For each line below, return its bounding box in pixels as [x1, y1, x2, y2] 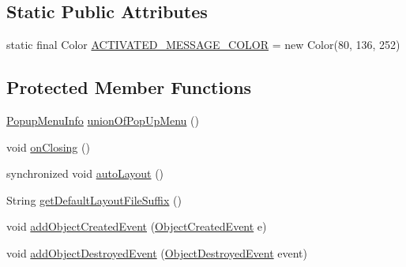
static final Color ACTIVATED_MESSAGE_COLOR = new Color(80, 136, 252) [6, 36, 400, 53]
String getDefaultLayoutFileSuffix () [6, 191, 182, 208]
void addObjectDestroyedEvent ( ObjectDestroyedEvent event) [6, 244, 307, 261]
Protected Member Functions [6, 75, 252, 100]
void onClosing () [6, 138, 90, 155]
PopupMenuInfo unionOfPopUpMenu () [6, 112, 199, 128]
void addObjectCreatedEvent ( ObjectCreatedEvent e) [6, 218, 267, 235]
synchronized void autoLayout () [6, 165, 164, 182]
